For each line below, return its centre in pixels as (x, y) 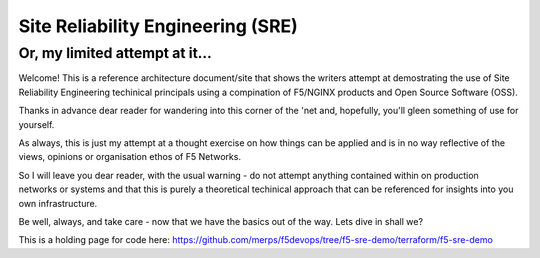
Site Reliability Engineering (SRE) (158, 26)
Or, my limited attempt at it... (115, 53)
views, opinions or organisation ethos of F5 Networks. (130, 157)
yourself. (36, 124)
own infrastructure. (58, 203)
